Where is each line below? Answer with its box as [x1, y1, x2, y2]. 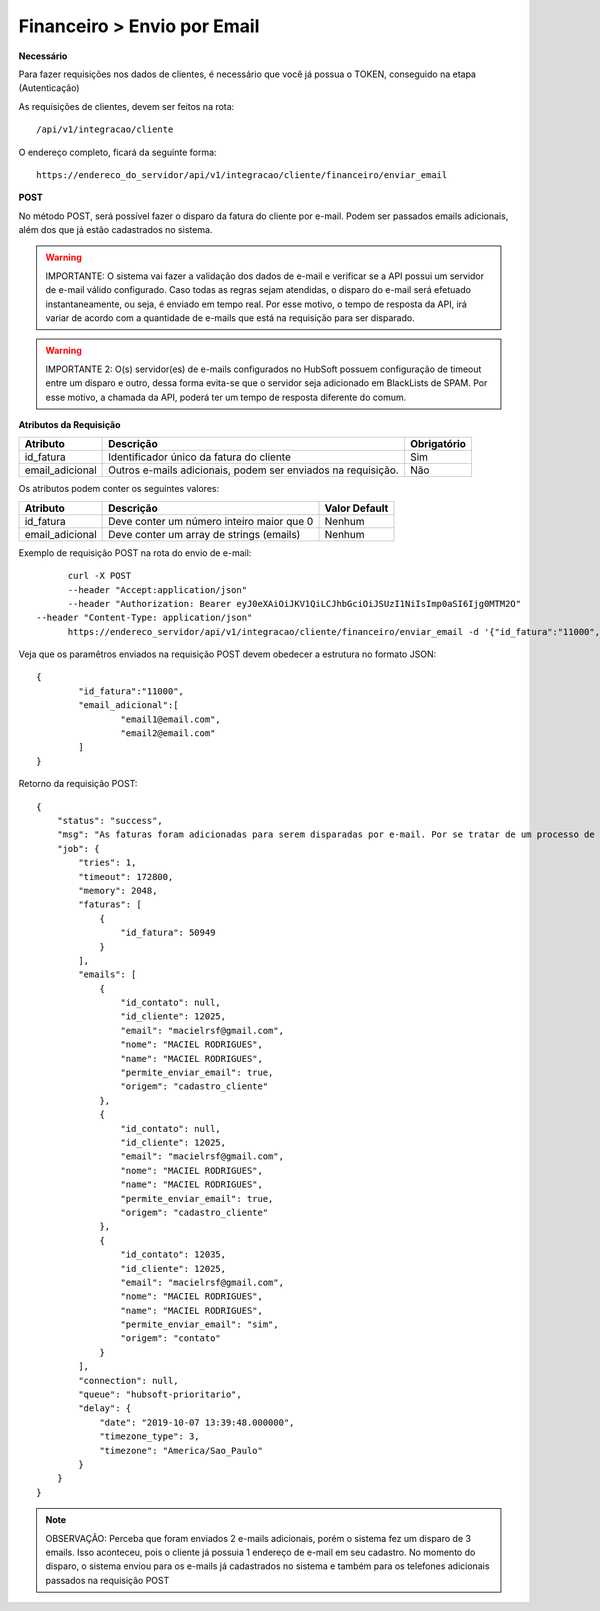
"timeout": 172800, [78, 871, 174, 882]
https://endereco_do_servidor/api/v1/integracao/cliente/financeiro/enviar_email [36, 169, 448, 180]
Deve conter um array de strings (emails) [108, 527, 301, 541]
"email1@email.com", [120, 713, 222, 725]
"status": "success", [56, 815, 164, 826]
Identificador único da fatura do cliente [108, 450, 292, 464]
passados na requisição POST [45, 1574, 170, 1586]
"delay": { [78, 1403, 132, 1414]
